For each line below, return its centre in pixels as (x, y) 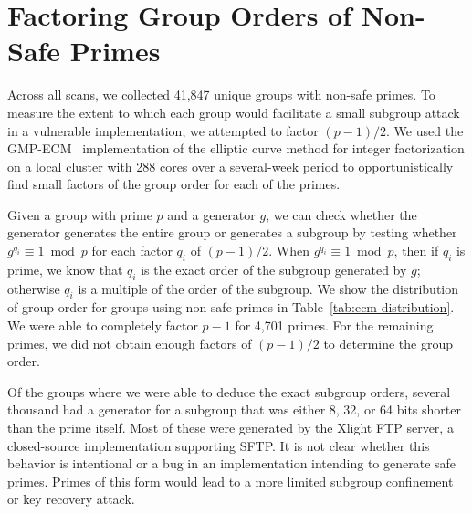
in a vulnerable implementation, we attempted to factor (163, 130)
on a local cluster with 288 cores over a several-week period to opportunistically (231, 166)
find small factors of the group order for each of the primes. (174, 184)
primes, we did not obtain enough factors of (130, 343)
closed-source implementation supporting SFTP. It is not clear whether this (219, 445)
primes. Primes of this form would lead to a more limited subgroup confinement (231, 481)
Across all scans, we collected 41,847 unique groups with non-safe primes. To (221, 94)
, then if (416, 251)
